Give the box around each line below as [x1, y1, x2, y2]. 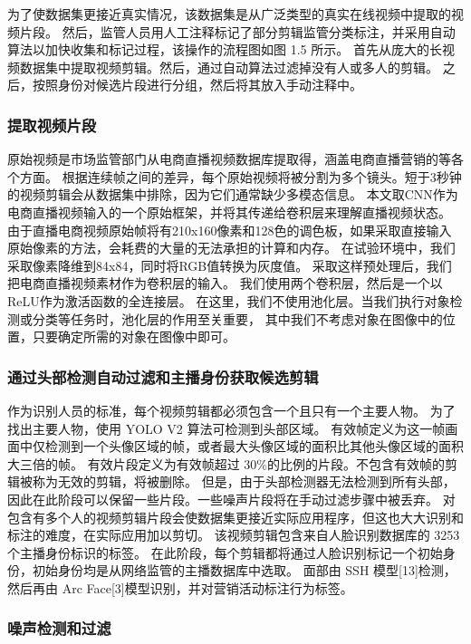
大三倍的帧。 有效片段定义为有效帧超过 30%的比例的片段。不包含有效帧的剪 [7, 454, 457, 473]
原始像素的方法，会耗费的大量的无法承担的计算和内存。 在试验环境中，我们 [7, 238, 456, 257]
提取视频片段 [7, 113, 97, 136]
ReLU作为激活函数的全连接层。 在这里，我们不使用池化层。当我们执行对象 [7, 291, 450, 310]
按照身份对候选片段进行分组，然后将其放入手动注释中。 [32, 75, 362, 94]
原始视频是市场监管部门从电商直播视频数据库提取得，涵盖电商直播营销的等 [7, 149, 451, 168]
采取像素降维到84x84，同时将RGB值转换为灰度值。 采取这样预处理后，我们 [7, 255, 452, 274]
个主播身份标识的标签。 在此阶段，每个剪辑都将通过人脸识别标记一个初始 [7, 543, 443, 562]
